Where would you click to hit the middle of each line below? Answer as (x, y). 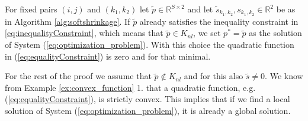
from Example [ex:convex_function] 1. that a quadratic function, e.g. (130, 87)
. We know (284, 76)
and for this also (214, 76)
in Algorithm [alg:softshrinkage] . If (68, 21)
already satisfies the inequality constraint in (219, 21)
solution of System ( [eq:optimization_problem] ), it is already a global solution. (148, 111)
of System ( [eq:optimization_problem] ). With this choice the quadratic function (150, 45)
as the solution (275, 33)
